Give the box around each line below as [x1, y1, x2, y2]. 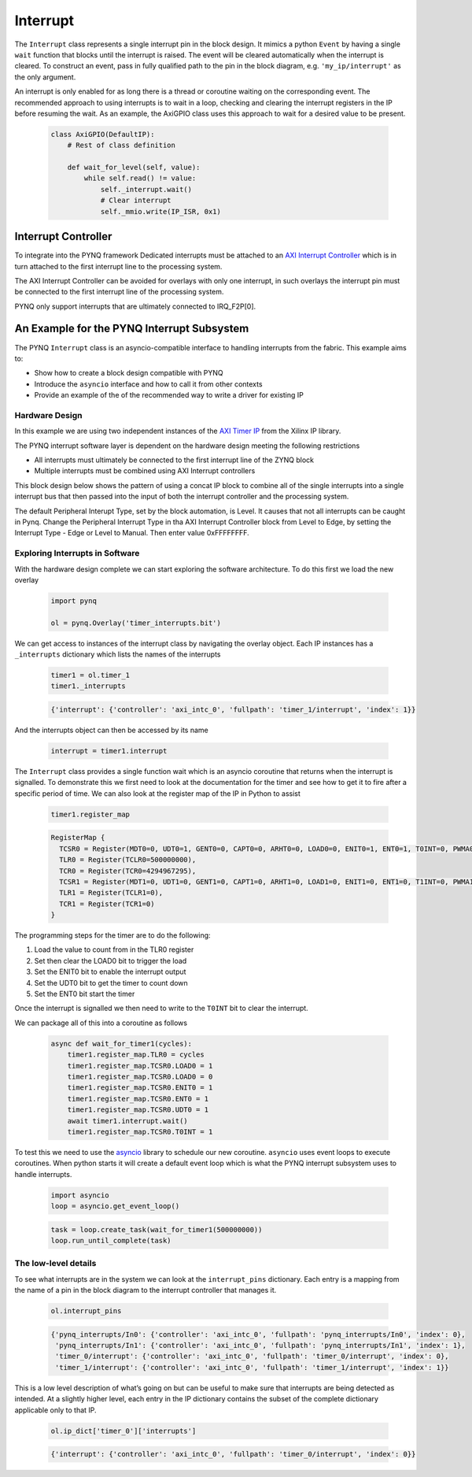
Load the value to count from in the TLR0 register [34, 945, 194, 954]
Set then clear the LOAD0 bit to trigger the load [34, 956, 187, 965]
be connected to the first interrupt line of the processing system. [14, 287, 224, 297]
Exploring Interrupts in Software [14, 548, 140, 559]
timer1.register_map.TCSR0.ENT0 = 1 [67, 1094, 208, 1103]
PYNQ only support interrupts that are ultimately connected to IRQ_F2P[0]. [14, 302, 256, 311]
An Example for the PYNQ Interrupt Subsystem [14, 322, 249, 335]
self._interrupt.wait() [100, 185, 193, 194]
